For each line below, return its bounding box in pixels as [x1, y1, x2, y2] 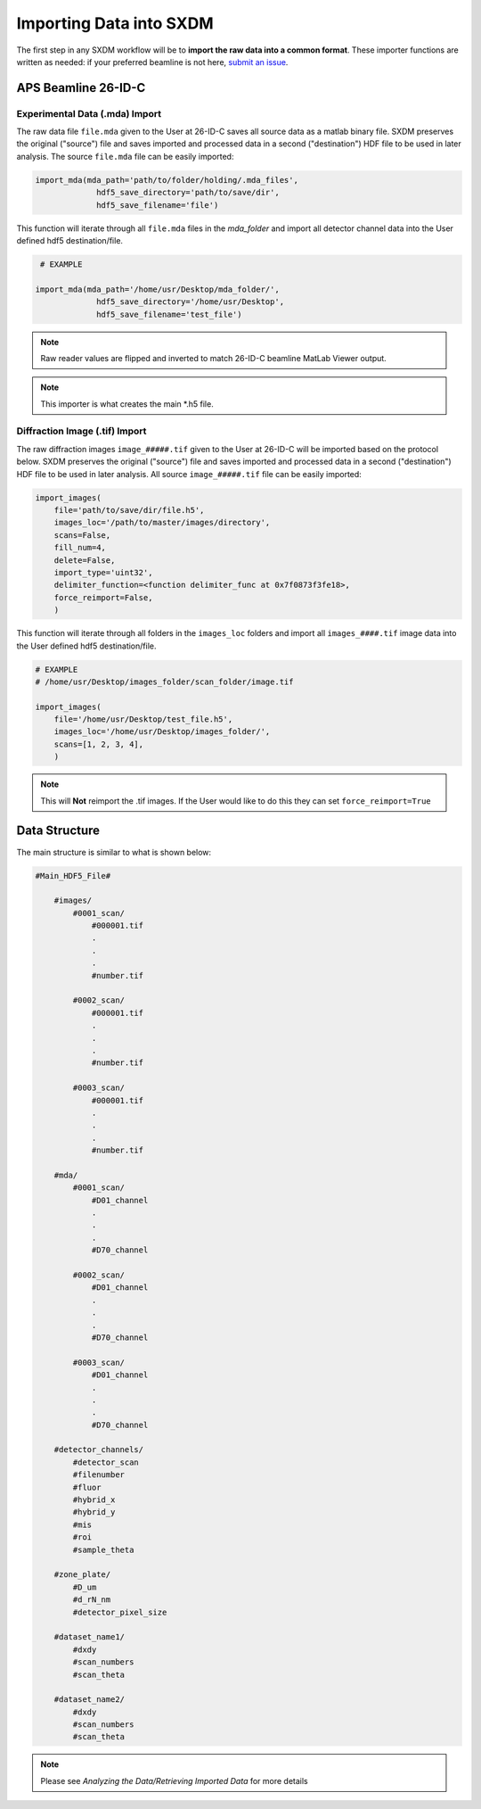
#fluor [72, 1482, 102, 1492]
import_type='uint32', [53, 567, 153, 577]
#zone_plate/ [53, 1570, 111, 1580]
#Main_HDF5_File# [35, 871, 111, 880]
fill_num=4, [53, 542, 107, 553]
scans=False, [53, 530, 111, 540]
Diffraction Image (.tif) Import [16, 425, 147, 437]
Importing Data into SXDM [16, 13, 214, 33]
